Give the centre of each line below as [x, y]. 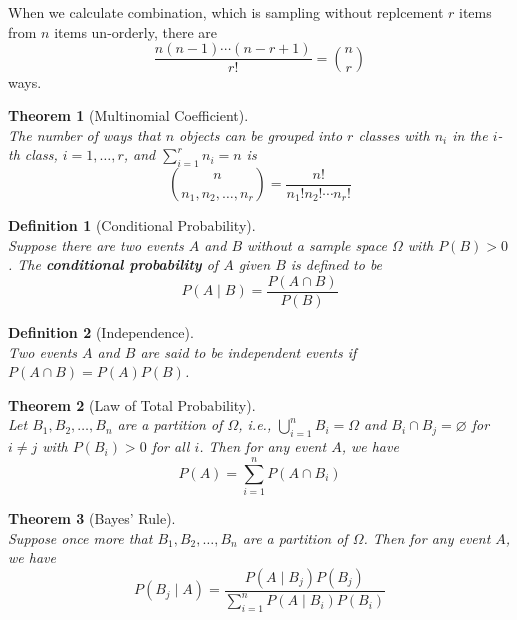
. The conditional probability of [113, 264]
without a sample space [317, 244]
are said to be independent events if [248, 351]
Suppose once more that [80, 537]
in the [470, 134]
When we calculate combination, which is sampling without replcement [226, 12]
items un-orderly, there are [135, 31]
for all [170, 446]
